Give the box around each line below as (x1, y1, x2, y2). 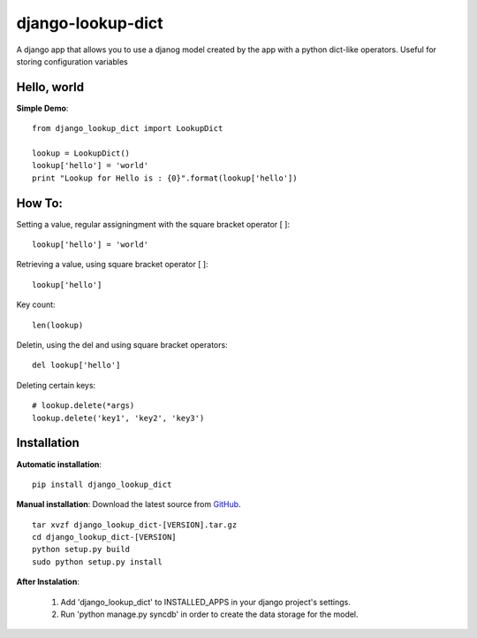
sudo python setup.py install (32, 557, 163, 566)
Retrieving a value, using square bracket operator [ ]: (16, 259, 208, 270)
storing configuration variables (16, 56, 128, 66)
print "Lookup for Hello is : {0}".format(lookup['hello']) (32, 173, 298, 183)
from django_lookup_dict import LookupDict (32, 124, 223, 134)
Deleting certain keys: (16, 380, 96, 390)
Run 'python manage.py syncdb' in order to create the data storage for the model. (60, 609, 359, 619)
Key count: (16, 299, 57, 310)
